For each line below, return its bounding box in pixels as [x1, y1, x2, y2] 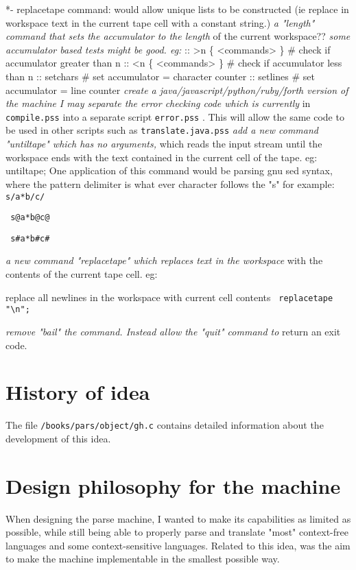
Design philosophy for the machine [5, 471, 341, 499]
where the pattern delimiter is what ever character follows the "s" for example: [5, 176, 335, 191]
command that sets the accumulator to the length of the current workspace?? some [5, 29, 351, 43]
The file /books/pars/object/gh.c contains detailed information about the [5, 418, 324, 432]
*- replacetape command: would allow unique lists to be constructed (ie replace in [5, 2, 349, 16]
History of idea [5, 378, 150, 406]
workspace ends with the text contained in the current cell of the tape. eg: [5, 150, 318, 164]
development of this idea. [5, 431, 111, 445]
